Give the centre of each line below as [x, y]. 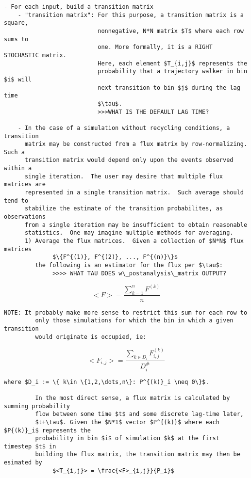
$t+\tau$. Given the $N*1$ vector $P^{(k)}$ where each [127, 422]
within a [18, 168]
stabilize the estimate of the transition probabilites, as [124, 209]
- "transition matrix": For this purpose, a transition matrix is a [131, 15]
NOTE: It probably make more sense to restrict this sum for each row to [126, 312]
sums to [16, 39]
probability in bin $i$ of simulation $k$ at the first [127, 438]
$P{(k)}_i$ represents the [47, 430]
